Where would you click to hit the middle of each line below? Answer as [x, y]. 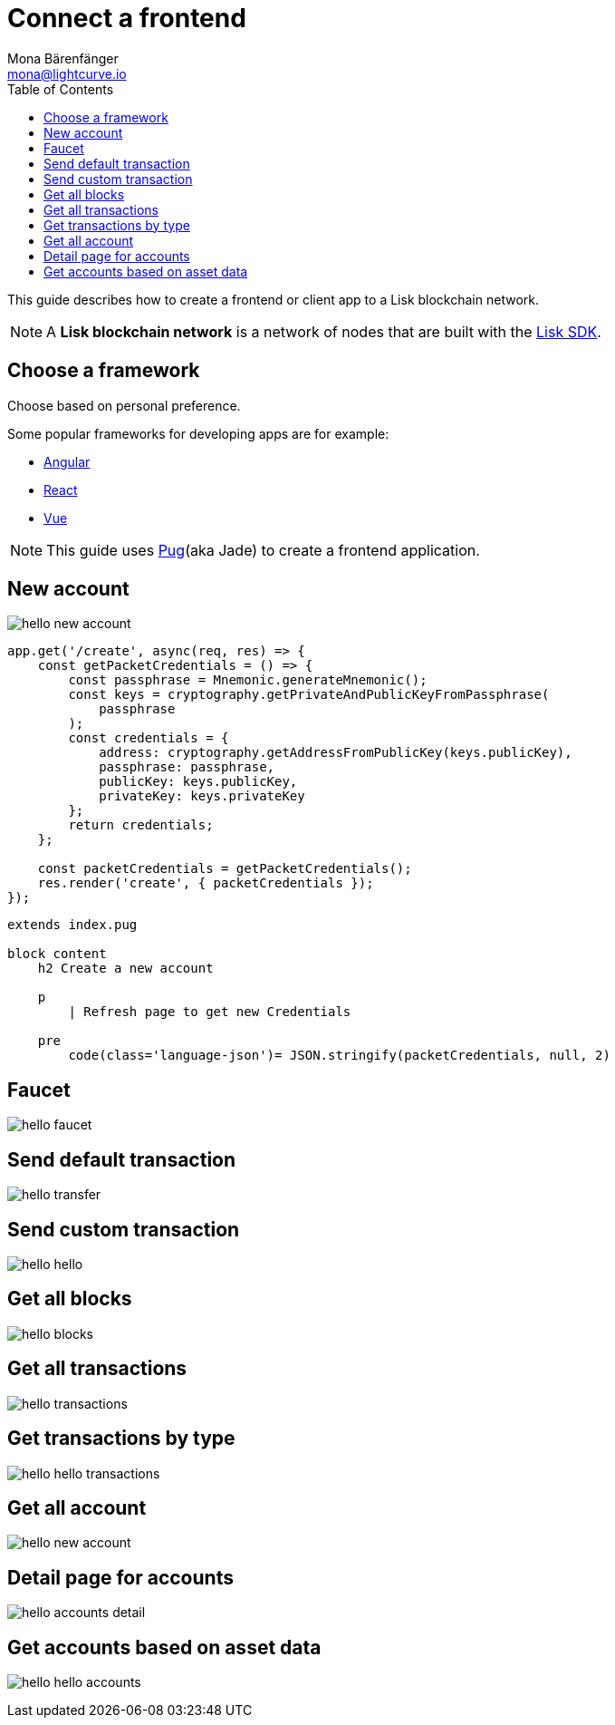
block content [57, 954]
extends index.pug [72, 925]
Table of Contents [61, 89]
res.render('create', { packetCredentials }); [206, 883]
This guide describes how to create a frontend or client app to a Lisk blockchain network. [273, 299]
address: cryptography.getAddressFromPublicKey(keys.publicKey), [336, 753]
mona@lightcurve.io [67, 73]
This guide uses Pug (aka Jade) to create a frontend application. [263, 550]
